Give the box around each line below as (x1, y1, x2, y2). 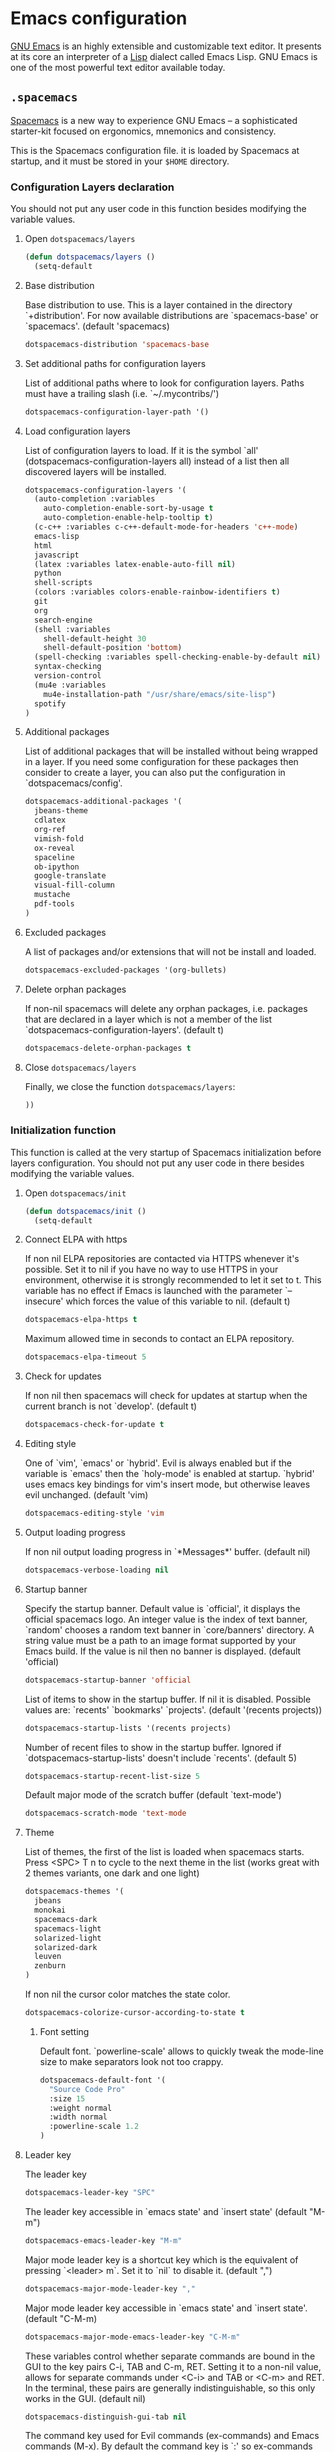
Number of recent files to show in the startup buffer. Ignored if (24, 1741, 282, 1753)
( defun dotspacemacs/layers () (24, 252, 156, 262)
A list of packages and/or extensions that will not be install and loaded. (24, 945, 317, 957)
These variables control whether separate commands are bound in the (24, 2350, 316, 2362)
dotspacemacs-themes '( (24, 1887, 125, 1897)
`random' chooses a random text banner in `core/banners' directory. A (24, 1623, 315, 1636)
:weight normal (48, 2103, 113, 2113)
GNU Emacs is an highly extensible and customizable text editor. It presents (10, 40, 322, 52)
